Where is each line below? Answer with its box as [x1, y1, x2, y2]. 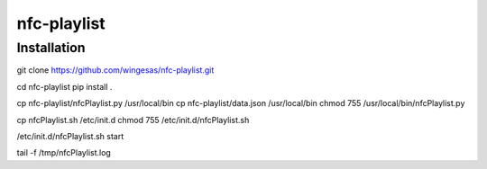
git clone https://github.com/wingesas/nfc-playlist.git [16, 65, 215, 76]
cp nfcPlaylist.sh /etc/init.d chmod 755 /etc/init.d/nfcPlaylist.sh [16, 114, 250, 125]
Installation [16, 40, 86, 56]
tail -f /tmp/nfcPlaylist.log [16, 147, 112, 158]
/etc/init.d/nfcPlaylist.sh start [16, 130, 124, 141]
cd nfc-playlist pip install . [16, 81, 113, 92]
